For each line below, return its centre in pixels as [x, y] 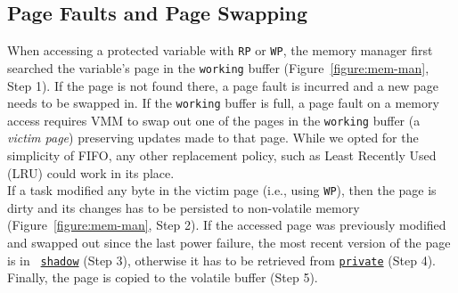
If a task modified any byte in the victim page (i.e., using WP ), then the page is [222, 190]
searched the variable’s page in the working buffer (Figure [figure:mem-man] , [218, 67]
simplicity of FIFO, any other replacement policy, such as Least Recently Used [222, 155]
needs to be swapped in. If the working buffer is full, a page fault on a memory [223, 103]
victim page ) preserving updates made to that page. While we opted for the [213, 138]
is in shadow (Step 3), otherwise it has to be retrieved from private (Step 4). [221, 260]
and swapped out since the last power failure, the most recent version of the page [229, 243]
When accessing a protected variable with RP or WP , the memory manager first [220, 50]
